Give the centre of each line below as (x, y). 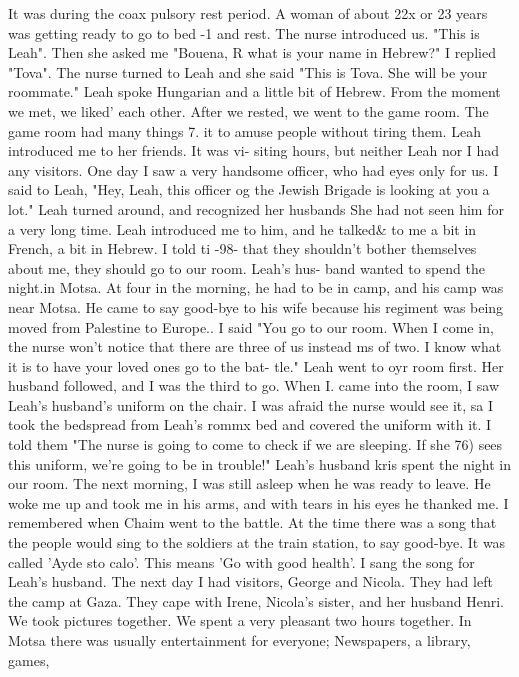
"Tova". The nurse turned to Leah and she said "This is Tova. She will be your (248, 71)
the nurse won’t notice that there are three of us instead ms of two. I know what (255, 346)
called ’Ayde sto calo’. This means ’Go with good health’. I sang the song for (241, 561)
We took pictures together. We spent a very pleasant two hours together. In (240, 620)
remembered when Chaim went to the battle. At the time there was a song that (252, 522)
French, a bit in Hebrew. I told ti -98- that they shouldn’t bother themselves (242, 248)
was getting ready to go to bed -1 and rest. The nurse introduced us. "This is (244, 32)
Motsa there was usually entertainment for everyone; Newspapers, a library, (239, 640)
